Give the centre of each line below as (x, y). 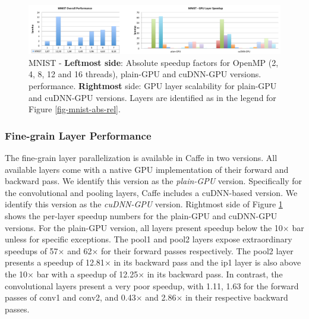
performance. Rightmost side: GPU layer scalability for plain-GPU (153, 86)
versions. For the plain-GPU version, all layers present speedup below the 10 (144, 227)
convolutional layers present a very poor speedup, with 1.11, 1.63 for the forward (152, 285)
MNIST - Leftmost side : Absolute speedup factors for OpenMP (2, (154, 62)
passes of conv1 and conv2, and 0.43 (70, 297)
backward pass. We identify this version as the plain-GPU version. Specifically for (154, 181)
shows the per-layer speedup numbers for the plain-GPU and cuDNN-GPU (141, 215)
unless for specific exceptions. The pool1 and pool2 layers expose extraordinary (149, 239)
